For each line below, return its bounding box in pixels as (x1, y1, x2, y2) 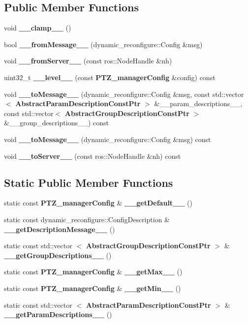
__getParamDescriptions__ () (4, 309, 112, 320)
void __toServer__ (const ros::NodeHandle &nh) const (4, 150, 181, 161)
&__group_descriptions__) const (4, 117, 109, 128)
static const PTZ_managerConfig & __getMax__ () (4, 266, 183, 277)
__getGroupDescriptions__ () (4, 250, 112, 260)
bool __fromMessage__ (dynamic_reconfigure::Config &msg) (4, 39, 203, 49)
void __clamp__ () (4, 23, 71, 33)
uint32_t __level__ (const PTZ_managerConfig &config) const (4, 72, 216, 82)
